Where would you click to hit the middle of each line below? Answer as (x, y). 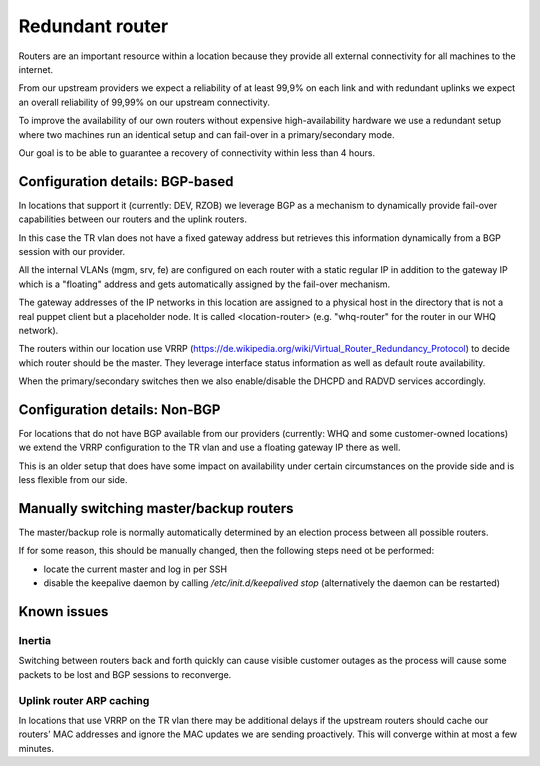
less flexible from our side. (73, 480)
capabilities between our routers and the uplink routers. (132, 219)
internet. (36, 69)
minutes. (36, 748)
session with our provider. (72, 251)
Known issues (63, 611)
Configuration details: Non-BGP (119, 409)
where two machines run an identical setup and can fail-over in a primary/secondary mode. (206, 134)
